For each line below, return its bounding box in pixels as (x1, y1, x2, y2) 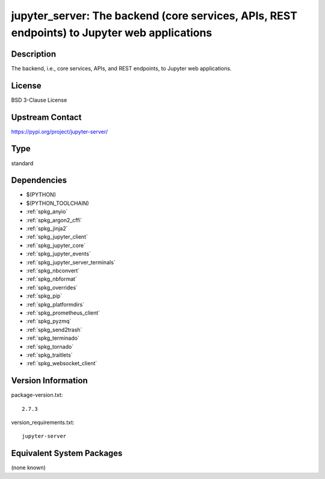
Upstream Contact (11, 112, 82, 122)
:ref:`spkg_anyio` (26, 208, 68, 215)
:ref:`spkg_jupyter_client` (26, 233, 88, 240)
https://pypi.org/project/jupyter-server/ (11, 128, 108, 135)
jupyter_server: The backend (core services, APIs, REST (11, 9, 298, 22)
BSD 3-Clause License (11, 96, 67, 104)
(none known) (11, 464, 46, 471)
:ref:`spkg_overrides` (26, 284, 78, 291)
